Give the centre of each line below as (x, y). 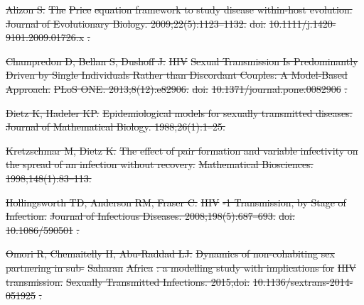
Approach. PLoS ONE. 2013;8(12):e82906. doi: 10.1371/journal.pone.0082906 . (177, 88)
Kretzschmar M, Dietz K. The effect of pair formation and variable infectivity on (182, 150)
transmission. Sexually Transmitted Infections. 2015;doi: (128, 281)
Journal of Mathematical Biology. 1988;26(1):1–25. (116, 127)
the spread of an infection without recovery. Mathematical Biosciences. (160, 164)
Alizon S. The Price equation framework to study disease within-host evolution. (179, 9)
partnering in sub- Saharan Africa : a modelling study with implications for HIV (181, 267)
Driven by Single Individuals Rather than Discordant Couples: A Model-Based (177, 75)
